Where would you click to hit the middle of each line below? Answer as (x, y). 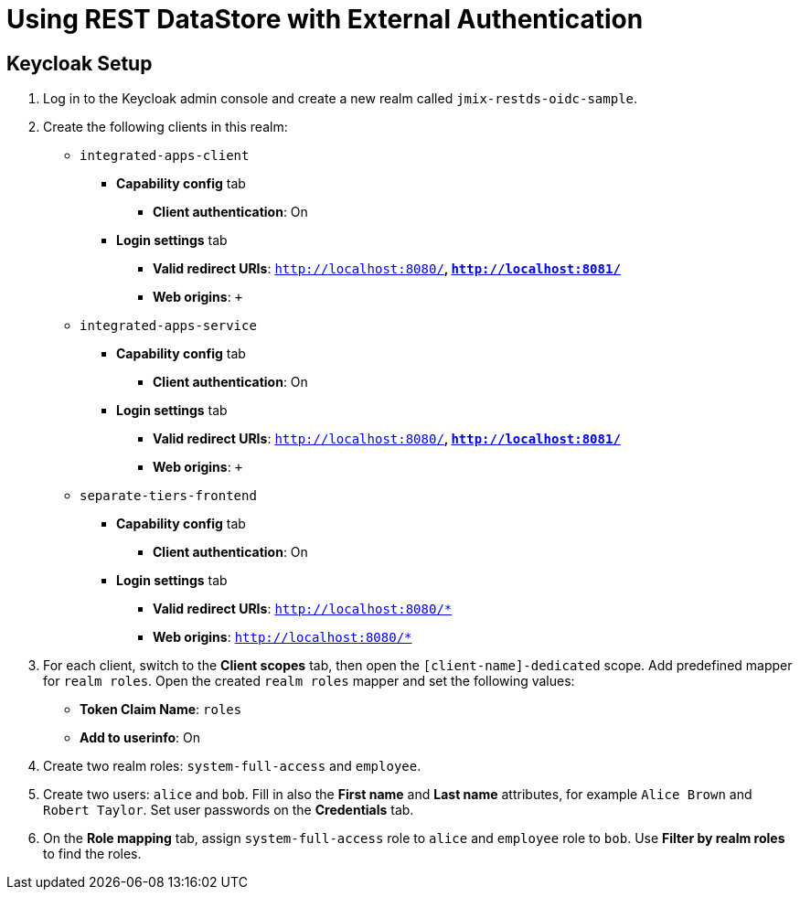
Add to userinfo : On (140, 738)
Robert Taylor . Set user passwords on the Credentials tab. (229, 810)
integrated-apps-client (165, 156)
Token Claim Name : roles (161, 710)
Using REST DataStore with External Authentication (325, 19)
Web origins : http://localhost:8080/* (283, 637)
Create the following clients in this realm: (165, 127)
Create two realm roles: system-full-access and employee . (232, 766)
